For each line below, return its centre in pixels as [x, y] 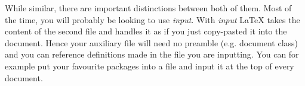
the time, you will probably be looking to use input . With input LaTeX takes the [152, 19]
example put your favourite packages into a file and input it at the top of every [150, 66]
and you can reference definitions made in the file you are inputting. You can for [152, 54]
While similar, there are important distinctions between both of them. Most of [148, 8]
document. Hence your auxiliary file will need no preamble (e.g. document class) [152, 42]
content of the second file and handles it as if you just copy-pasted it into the [146, 31]
